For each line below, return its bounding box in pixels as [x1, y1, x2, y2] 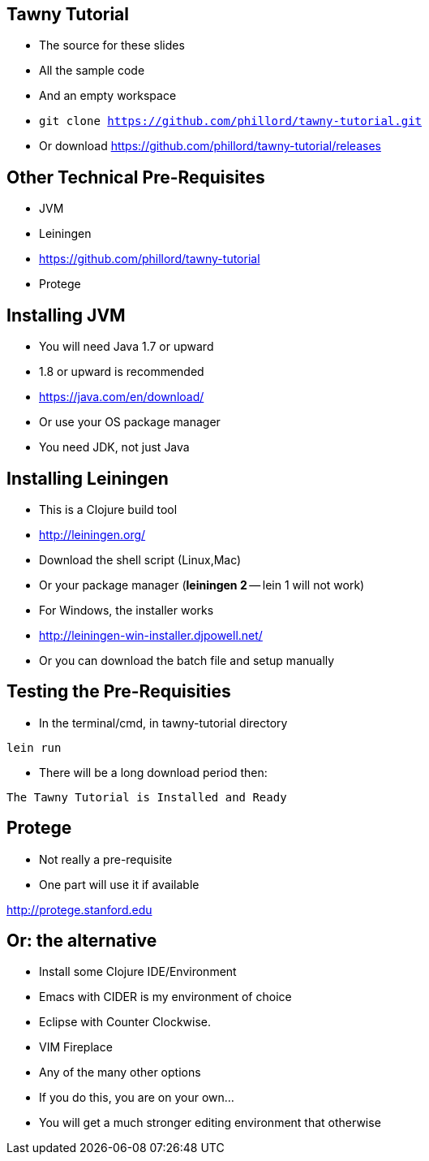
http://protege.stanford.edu [6, 902, 152, 917]
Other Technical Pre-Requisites [6, 166, 265, 188]
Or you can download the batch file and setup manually [39, 653, 335, 667]
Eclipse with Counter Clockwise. [39, 1015, 212, 1029]
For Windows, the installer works [39, 602, 214, 617]
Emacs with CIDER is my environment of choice [39, 990, 292, 1004]
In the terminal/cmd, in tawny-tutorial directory [39, 715, 288, 730]
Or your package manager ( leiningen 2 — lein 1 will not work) [39, 577, 365, 592]
